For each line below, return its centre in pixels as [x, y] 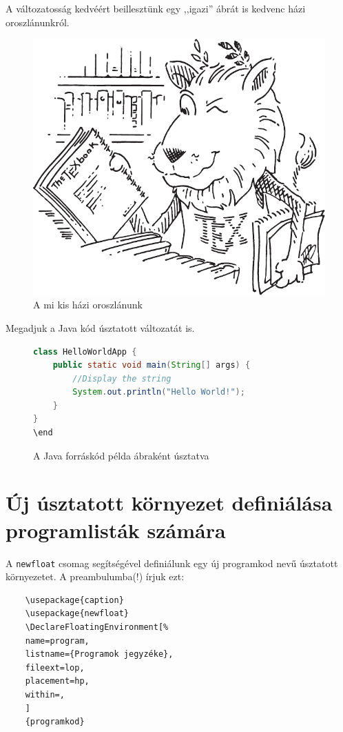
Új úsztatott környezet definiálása [169, 503]
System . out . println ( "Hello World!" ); [159, 392]
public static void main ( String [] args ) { [152, 365]
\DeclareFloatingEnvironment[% [97, 627]
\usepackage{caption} [74, 600]
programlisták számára [116, 530]
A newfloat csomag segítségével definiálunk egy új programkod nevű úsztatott [172, 563]
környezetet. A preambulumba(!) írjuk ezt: [95, 576]
